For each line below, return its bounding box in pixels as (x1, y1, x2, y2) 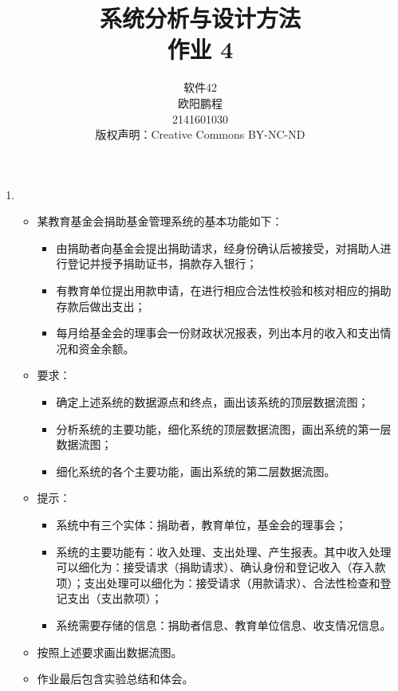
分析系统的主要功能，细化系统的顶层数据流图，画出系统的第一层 (56, 420, 392, 437)
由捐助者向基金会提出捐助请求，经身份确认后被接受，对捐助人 (56, 239, 380, 256)
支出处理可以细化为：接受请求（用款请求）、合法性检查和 (84, 574, 380, 591)
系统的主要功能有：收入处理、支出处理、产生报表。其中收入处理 (56, 543, 392, 559)
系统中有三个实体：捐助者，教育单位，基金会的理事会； (56, 516, 347, 532)
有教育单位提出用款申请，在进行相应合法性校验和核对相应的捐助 (56, 282, 392, 299)
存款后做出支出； (56, 297, 146, 314)
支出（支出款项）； (67, 590, 163, 607)
